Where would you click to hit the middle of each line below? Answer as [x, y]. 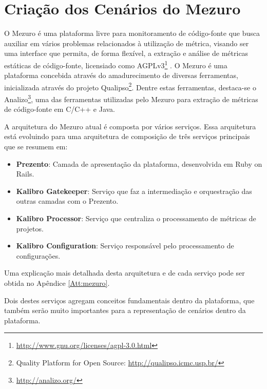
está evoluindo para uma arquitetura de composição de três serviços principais [127, 136]
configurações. [38, 255]
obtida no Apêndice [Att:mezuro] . [57, 283]
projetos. [30, 228]
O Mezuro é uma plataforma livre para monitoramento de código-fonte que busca [132, 33]
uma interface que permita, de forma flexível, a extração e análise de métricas [126, 53]
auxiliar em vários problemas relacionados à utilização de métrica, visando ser [127, 43]
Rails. [25, 174]
